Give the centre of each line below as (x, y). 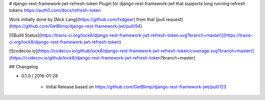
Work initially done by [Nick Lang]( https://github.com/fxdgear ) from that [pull (87, 19)
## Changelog (24, 67)
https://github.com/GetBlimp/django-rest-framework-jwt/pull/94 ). (77, 26)
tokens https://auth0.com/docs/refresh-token (55, 10)
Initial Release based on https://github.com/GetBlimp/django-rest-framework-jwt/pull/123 (136, 87)
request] (174, 19)
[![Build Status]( (25, 35)
